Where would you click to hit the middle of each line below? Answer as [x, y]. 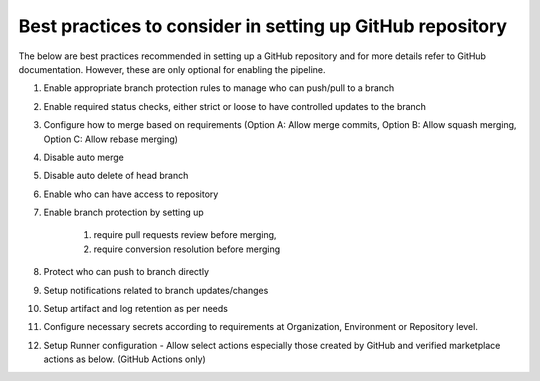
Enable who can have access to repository [131, 194]
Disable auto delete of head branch [116, 176]
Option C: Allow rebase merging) [111, 139]
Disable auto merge [83, 157]
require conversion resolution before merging [187, 249]
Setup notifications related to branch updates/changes [156, 290]
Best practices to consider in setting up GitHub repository [263, 26]
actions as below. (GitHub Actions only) [125, 359]
